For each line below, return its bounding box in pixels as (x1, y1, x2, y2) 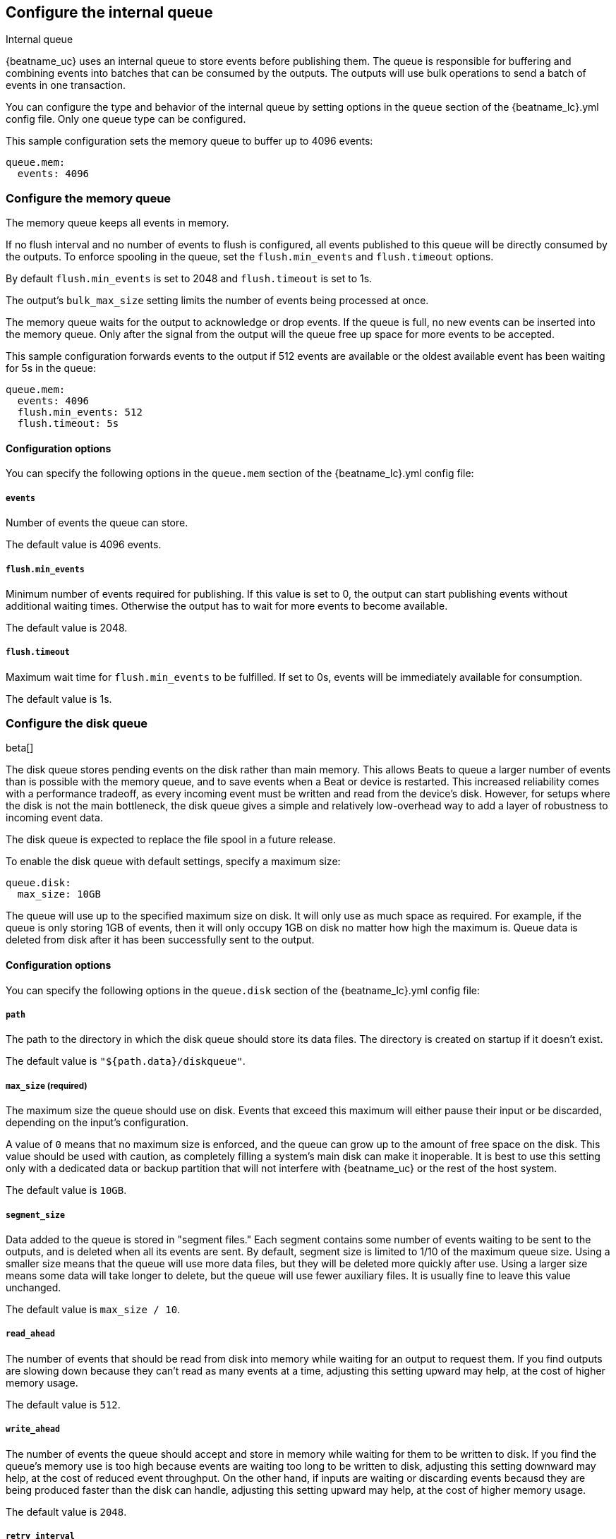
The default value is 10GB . (6, 1184, 127, 1197)
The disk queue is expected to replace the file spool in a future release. (6, 833, 337, 846)
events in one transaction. (6, 79, 126, 92)
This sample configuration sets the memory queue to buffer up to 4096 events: (6, 135, 373, 147)
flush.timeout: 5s (17, 418, 119, 430)
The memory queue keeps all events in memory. (6, 217, 229, 229)
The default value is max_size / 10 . (6, 1303, 181, 1316)
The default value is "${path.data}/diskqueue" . (6, 1055, 246, 1068)
